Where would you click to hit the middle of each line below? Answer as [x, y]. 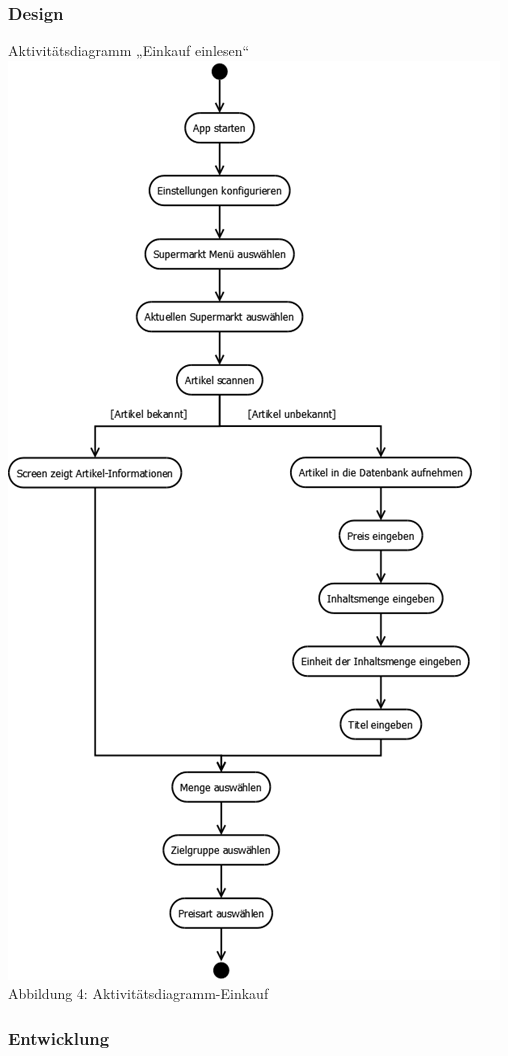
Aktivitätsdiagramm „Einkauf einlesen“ [129, 50]
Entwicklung [59, 1037]
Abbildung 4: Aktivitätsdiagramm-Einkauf [138, 993]
